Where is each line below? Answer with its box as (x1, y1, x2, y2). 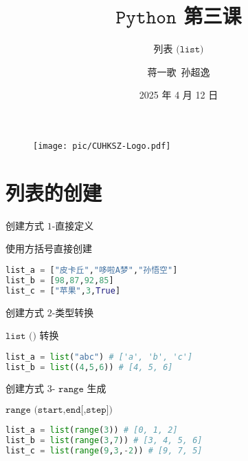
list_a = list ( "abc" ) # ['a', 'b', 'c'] (5, 351, 193, 362)
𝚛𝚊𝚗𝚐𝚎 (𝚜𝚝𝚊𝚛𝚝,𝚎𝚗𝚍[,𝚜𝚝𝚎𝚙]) (5, 405, 113, 416)
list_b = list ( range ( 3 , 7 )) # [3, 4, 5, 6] (5, 435, 203, 445)
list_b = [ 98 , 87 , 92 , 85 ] (5, 275, 114, 285)
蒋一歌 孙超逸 (147, 64, 210, 79)
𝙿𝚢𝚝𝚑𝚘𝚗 (115, 8, 177, 28)
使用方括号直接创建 (5, 241, 92, 256)
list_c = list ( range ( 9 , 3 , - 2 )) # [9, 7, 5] (5, 445, 203, 455)
